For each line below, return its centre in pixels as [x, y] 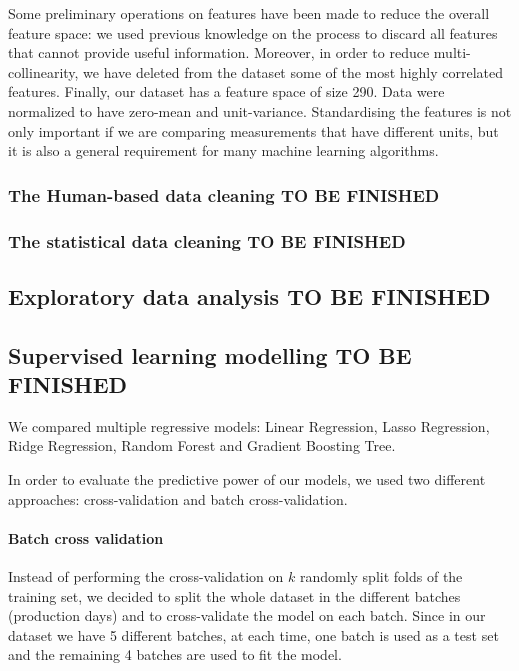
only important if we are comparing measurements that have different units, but [253, 130]
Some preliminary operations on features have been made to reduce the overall [249, 13]
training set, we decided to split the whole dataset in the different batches [234, 595]
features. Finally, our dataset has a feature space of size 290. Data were [226, 91]
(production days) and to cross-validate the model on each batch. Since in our [247, 615]
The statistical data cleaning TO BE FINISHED [207, 240]
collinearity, [43, 71]
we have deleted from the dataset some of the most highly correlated [293, 71]
